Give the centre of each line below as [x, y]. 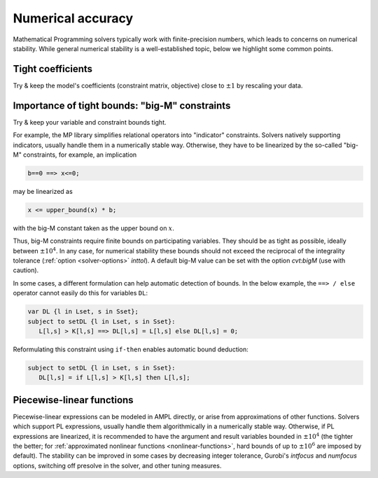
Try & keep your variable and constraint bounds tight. [90, 122]
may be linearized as [43, 191]
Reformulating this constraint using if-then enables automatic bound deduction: [131, 349]
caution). [26, 270]
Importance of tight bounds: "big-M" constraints [122, 105]
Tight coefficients [53, 69]
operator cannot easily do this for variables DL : [80, 293]
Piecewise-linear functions [73, 400]
